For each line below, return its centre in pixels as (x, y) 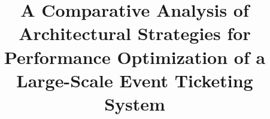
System (135, 103)
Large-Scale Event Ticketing (135, 80)
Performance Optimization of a (135, 57)
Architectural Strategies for (135, 33)
